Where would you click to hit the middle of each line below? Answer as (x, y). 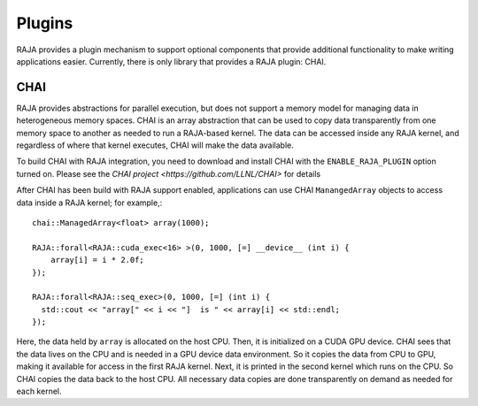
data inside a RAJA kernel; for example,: (89, 203)
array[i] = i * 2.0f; (97, 260)
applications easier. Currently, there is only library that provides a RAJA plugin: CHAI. (171, 61)
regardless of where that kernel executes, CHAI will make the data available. (155, 145)
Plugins (45, 23)
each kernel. (39, 391)
